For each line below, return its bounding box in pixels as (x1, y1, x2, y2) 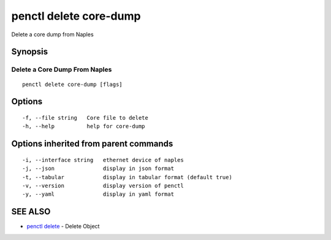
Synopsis (11, 47, 48, 57)
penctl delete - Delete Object (26, 223, 100, 230)
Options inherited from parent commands (11, 139, 173, 149)
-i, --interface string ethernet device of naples (22, 157, 184, 163)
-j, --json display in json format (22, 165, 175, 172)
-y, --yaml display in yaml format (22, 191, 175, 198)
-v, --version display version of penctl (22, 182, 184, 189)
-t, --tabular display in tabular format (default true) (22, 174, 232, 180)
